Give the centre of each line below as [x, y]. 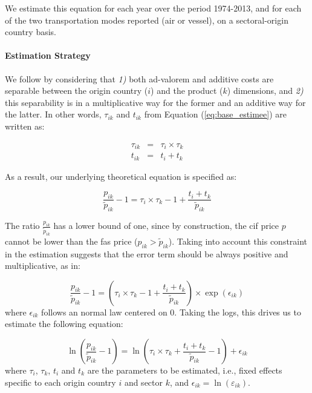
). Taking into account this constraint [238, 241]
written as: [25, 126]
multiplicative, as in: [43, 266]
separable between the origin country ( [76, 91]
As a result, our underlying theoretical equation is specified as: [121, 176]
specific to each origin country [60, 382]
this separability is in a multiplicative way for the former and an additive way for [155, 102]
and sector [143, 382]
